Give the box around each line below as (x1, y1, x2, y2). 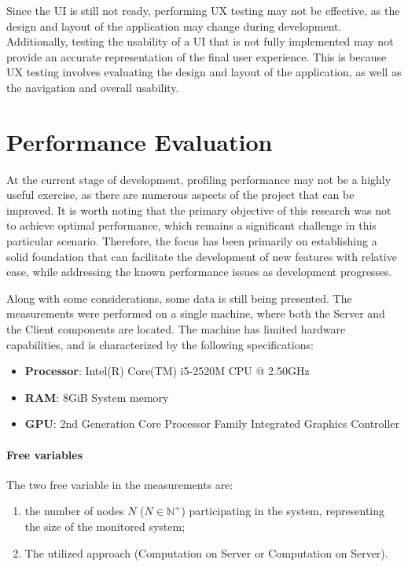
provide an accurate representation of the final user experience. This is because (6, 48, 387, 64)
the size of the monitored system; (24, 517, 186, 534)
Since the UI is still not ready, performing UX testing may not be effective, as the (6, 2, 400, 18)
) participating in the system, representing (181, 503, 385, 519)
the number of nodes (24, 503, 124, 519)
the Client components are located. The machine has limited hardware (6, 321, 346, 337)
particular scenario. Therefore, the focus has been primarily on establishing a (6, 233, 377, 249)
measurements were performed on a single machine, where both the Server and (6, 305, 385, 322)
